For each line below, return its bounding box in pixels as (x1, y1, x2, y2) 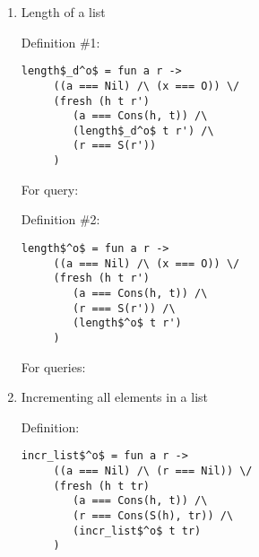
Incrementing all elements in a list (21, 387, 209, 406)
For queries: (21, 357, 86, 376)
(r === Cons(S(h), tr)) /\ (73, 509, 234, 522)
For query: (21, 179, 79, 198)
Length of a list (21, 3, 106, 21)
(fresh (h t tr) (53, 479, 150, 492)
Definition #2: (21, 210, 100, 229)
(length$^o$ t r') (73, 317, 182, 330)
